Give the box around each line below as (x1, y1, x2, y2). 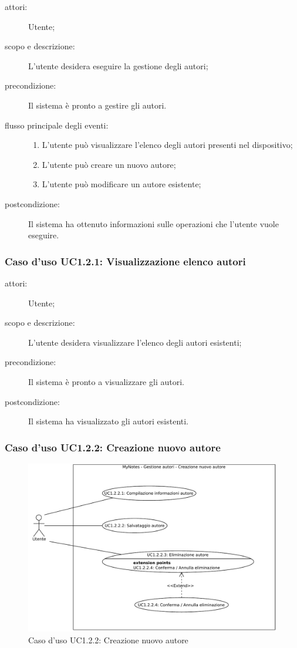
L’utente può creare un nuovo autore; (42, 158, 176, 170)
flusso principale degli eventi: (5, 119, 109, 131)
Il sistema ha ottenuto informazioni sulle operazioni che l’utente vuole (28, 217, 279, 230)
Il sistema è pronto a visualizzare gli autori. (28, 375, 184, 387)
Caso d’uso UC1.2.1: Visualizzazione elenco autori (5, 254, 246, 268)
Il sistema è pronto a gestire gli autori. (28, 99, 167, 111)
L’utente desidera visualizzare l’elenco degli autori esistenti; (28, 336, 242, 348)
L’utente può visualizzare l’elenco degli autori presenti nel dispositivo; (42, 139, 293, 151)
